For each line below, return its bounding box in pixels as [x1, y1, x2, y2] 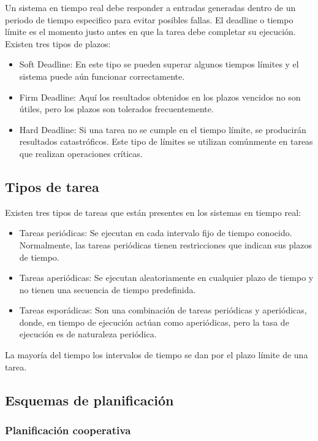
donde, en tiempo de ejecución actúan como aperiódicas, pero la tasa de [19, 315, 289, 328]
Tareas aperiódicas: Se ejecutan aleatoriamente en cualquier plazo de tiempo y [19, 271, 314, 284]
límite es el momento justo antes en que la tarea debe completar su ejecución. [5, 25, 296, 38]
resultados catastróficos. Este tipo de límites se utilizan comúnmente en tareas [19, 135, 313, 148]
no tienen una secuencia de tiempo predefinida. [19, 283, 196, 296]
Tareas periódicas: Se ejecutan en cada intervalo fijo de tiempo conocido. [19, 226, 292, 239]
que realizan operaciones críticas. [19, 147, 143, 159]
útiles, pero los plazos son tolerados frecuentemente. [19, 102, 214, 115]
